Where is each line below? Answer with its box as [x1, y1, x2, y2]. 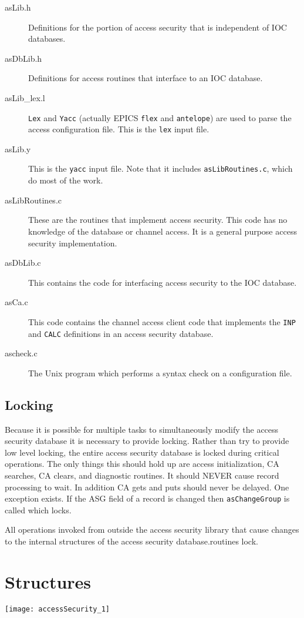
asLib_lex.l [5, 91, 45, 103]
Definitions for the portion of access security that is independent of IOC [28, 21, 287, 33]
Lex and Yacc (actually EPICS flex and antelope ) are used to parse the [28, 111, 292, 123]
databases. [28, 32, 66, 45]
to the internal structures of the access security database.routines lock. [5, 535, 258, 547]
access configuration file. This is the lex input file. [28, 123, 210, 135]
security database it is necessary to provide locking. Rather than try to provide [5, 435, 289, 447]
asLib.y [5, 142, 31, 155]
